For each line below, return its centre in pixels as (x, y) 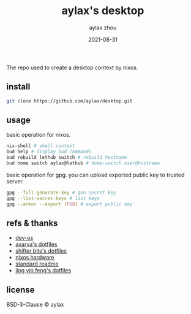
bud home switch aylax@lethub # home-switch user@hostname (83, 163)
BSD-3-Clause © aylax (35, 305)
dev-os (24, 238)
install (18, 87)
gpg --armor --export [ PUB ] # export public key (69, 204)
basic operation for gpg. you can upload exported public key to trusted (95, 175)
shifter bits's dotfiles (41, 251)
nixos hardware (35, 258)
